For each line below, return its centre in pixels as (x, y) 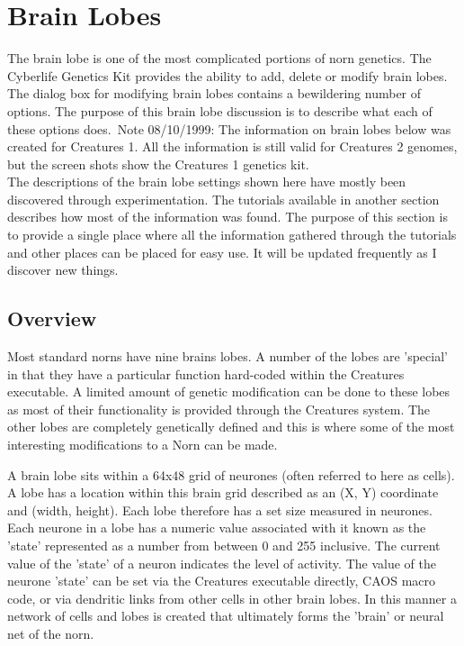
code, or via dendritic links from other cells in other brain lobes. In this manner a (232, 598)
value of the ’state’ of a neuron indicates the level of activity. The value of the (222, 563)
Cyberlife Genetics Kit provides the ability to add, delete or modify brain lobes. (228, 75)
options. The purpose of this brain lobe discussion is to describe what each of (220, 110)
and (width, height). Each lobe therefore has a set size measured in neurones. (220, 510)
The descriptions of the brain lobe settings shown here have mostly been (207, 182)
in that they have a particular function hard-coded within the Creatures (206, 373)
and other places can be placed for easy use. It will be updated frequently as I (222, 252)
